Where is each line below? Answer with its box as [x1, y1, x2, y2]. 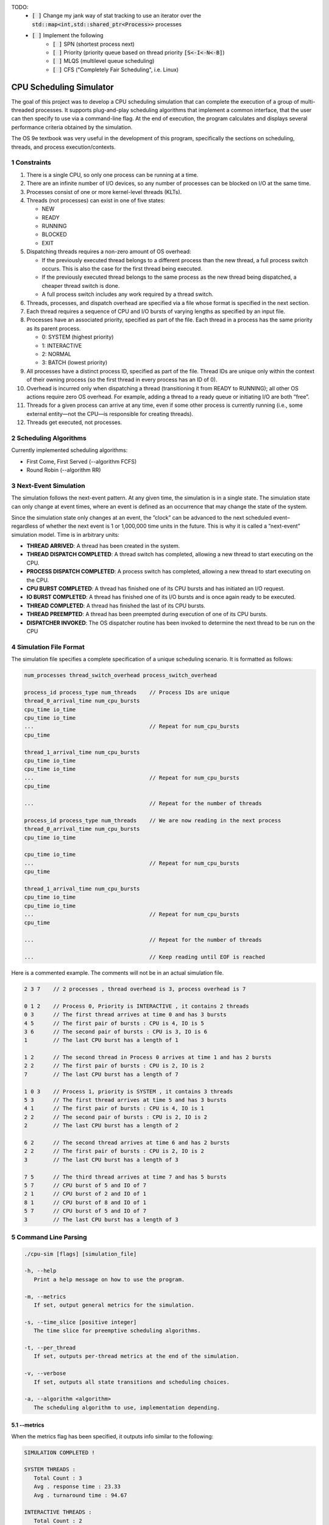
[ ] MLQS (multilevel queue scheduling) [52, 57, 155, 65]
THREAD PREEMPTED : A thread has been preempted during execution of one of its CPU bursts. [26, 611, 267, 618]
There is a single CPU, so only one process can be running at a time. [26, 171, 199, 178]
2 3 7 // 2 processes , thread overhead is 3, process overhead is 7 [24, 985, 246, 992]
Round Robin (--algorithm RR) [26, 466, 101, 473]
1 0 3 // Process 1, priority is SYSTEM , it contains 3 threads [24, 1088, 233, 1095]
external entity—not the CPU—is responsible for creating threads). [26, 410, 194, 417]
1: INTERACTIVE [41, 342, 82, 349]
